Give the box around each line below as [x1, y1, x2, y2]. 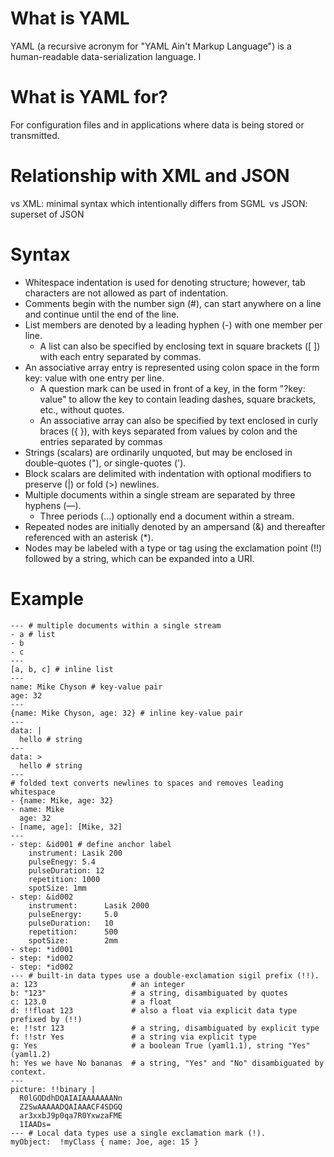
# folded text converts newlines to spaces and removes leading [10, 778, 284, 788]
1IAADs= [19, 1119, 52, 1129]
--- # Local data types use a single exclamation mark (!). [10, 1128, 267, 1138]
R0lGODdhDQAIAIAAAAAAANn [19, 1093, 123, 1103]
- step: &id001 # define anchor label [10, 839, 172, 849]
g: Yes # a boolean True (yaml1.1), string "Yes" [10, 1040, 311, 1051]
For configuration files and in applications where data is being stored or [10, 118, 305, 131]
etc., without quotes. [39, 403, 125, 416]
